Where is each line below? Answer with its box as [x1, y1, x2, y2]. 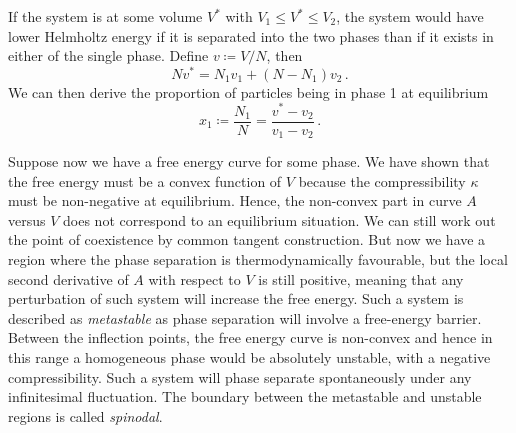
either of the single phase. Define [8, 45, 209, 66]
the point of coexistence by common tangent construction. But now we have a [8, 229, 486, 250]
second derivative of [8, 268, 129, 289]
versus [8, 209, 46, 230]
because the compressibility [298, 170, 466, 191]
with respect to [148, 268, 241, 289]
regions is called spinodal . [8, 405, 163, 426]
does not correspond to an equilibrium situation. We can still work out [63, 209, 496, 230]
